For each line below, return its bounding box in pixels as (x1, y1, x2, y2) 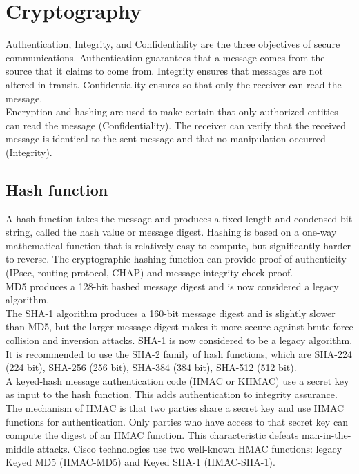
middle (6, 441, 35, 455)
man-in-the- (301, 428, 351, 442)
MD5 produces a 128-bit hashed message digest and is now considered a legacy (6, 278, 339, 293)
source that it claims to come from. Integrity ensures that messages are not (6, 64, 323, 78)
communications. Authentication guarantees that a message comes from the (6, 50, 325, 64)
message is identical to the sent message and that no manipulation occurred (6, 131, 326, 146)
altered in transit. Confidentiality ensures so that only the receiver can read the (6, 77, 342, 91)
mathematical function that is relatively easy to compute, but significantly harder (6, 238, 351, 252)
